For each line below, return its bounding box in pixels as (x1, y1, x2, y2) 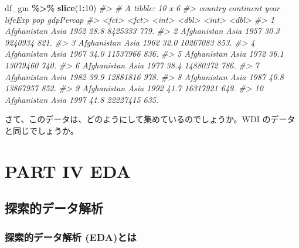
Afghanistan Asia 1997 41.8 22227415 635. (5, 93, 159, 105)
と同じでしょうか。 (5, 124, 79, 136)
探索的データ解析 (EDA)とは (5, 229, 137, 244)
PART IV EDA (5, 159, 131, 182)
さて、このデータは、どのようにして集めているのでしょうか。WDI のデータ (5, 113, 295, 125)
